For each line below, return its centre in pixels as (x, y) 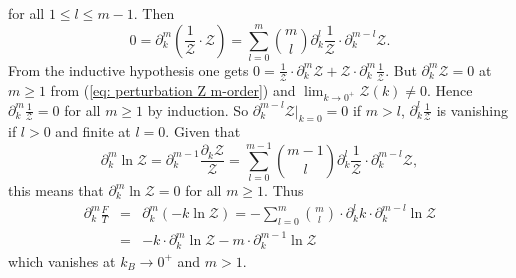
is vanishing (472, 109)
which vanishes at (62, 260)
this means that (56, 190)
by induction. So (198, 109)
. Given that (203, 131)
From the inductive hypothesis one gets (128, 69)
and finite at (93, 131)
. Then (154, 13)
